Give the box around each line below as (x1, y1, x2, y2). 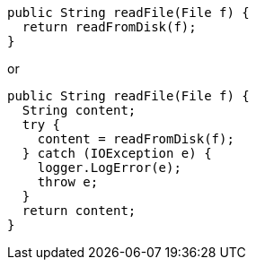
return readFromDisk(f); (22, 20, 197, 34)
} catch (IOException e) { (22, 146, 212, 160)
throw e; (37, 175, 99, 189)
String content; (22, 103, 137, 117)
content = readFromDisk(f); (37, 132, 234, 146)
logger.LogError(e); (37, 160, 181, 175)
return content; (22, 203, 137, 218)
